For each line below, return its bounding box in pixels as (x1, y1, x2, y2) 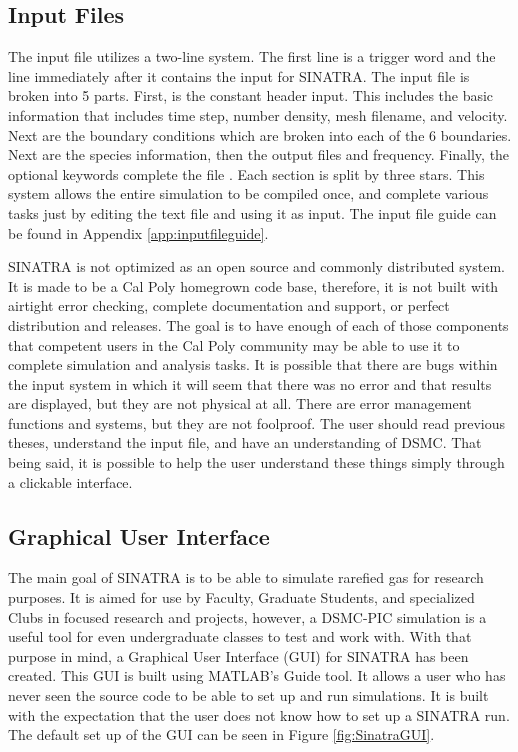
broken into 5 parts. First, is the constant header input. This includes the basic (8, 85, 494, 106)
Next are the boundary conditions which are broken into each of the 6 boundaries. (8, 124, 512, 145)
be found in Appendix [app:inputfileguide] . (8, 222, 269, 243)
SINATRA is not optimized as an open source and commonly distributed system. (8, 256, 505, 277)
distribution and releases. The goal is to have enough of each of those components (8, 314, 509, 335)
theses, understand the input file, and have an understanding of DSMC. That (8, 432, 482, 453)
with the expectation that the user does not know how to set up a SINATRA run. (8, 704, 510, 725)
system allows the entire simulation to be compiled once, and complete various (8, 183, 489, 204)
